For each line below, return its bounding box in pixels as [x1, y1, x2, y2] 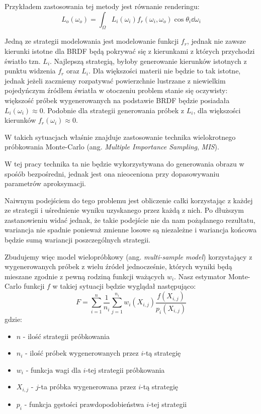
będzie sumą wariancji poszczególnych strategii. [5, 234, 151, 245]
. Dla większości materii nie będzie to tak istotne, [89, 65, 241, 76]
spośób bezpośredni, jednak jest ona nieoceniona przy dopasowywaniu [5, 168, 220, 179]
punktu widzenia [5, 65, 56, 76]
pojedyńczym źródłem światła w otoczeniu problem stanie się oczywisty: [5, 85, 228, 96]
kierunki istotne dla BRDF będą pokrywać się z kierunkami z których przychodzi [5, 45, 255, 56]
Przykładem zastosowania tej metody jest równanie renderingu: [5, 1, 200, 11]
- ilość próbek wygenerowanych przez [25, 348, 139, 358]
